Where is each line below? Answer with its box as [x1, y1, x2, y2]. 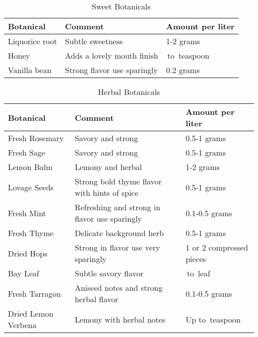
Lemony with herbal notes [74, 313, 166, 325]
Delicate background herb [74, 227, 164, 239]
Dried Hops [8, 247, 48, 259]
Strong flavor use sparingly [65, 64, 158, 76]
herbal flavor [74, 293, 119, 305]
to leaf [187, 267, 210, 279]
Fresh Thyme [8, 227, 54, 239]
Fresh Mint [8, 207, 46, 219]
